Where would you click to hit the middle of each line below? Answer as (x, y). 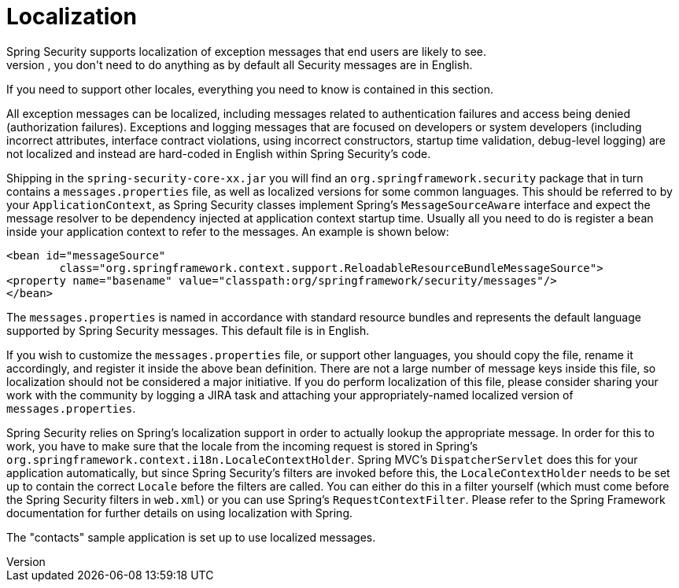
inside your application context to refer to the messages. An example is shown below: (228, 231)
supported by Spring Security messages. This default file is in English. (188, 330)
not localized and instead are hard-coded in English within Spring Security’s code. (219, 153)
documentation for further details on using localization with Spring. (180, 513)
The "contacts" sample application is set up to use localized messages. (191, 537)
